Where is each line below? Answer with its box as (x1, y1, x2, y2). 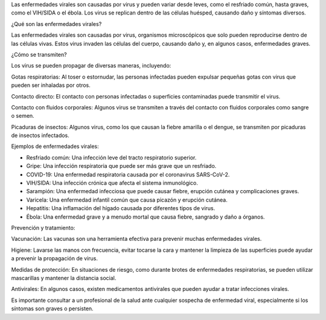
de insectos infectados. (11, 132, 69, 139)
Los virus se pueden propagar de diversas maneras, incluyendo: (11, 62, 171, 69)
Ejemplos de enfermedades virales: (11, 142, 99, 150)
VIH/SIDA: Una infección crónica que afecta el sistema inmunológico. (26, 179, 199, 187)
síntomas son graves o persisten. (11, 305, 94, 312)
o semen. (11, 112, 34, 120)
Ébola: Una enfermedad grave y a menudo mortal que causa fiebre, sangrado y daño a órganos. (26, 213, 265, 220)
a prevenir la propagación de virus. (11, 255, 98, 262)
